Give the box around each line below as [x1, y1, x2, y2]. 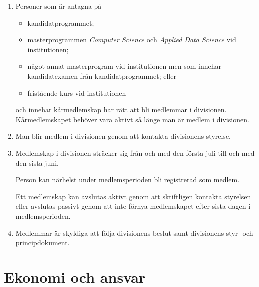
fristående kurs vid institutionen [27, 87, 126, 98]
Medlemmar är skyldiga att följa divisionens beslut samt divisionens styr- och [15, 227, 253, 238]
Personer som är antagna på [15, 1, 102, 11]
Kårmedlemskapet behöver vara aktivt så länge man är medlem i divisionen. [15, 114, 249, 124]
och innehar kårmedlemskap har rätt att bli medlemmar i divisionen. [15, 104, 227, 115]
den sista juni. [15, 157, 59, 168]
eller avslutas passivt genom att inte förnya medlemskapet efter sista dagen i [15, 201, 251, 211]
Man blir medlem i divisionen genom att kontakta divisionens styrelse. [15, 131, 231, 141]
